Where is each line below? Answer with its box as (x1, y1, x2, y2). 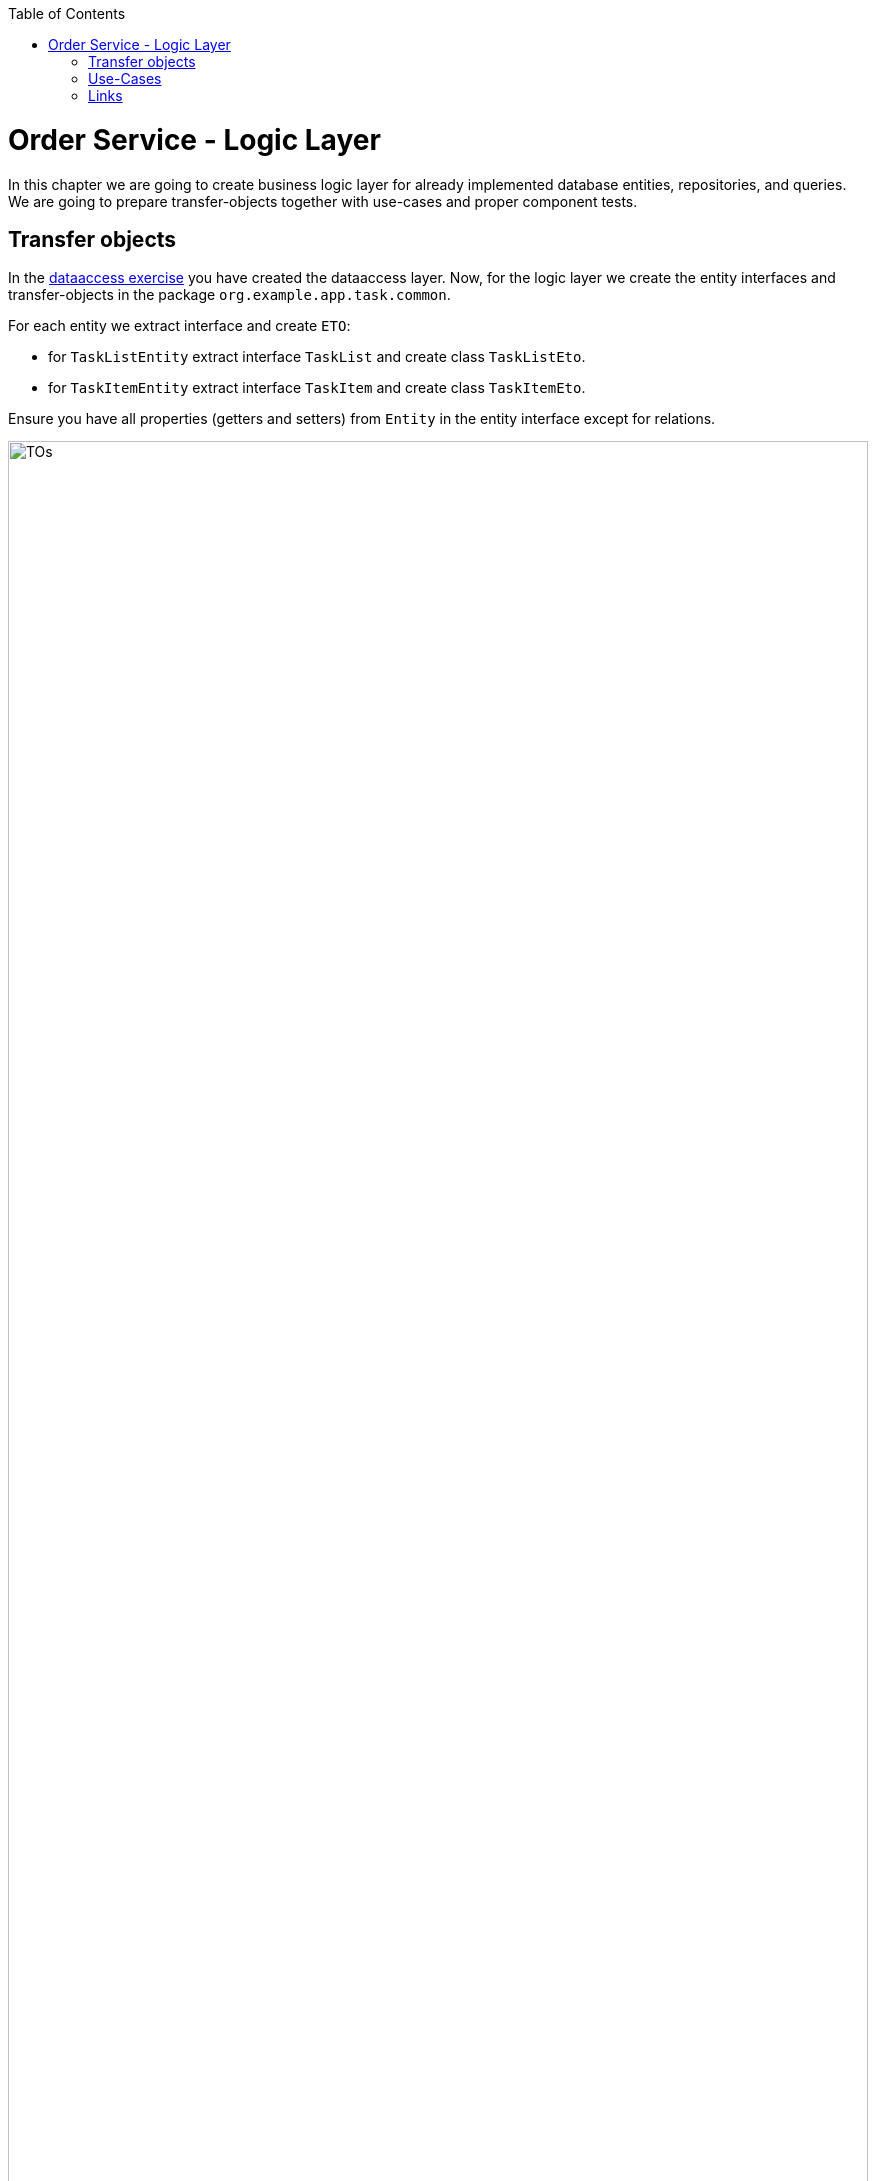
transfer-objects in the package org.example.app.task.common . (8, 286, 451, 304)
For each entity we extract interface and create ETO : (8, 317, 351, 335)
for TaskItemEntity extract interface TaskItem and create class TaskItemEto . (48, 379, 586, 397)
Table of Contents (8, 5, 126, 22)
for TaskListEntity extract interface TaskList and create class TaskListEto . (48, 348, 586, 366)
